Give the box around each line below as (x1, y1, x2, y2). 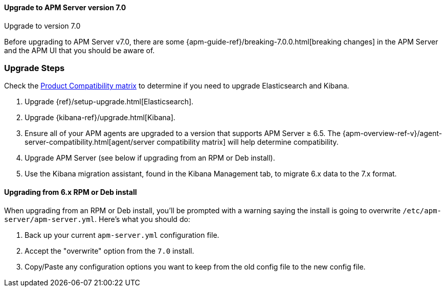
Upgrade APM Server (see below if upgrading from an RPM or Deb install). (25, 153, 275, 163)
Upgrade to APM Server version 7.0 (4, 3, 126, 12)
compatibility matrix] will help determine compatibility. (157, 138, 339, 147)
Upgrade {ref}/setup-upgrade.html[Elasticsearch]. (25, 97, 194, 106)
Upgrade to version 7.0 (4, 21, 81, 30)
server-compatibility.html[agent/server (25, 138, 155, 147)
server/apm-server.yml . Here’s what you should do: (4, 214, 190, 223)
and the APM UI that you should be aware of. (4, 46, 155, 55)
